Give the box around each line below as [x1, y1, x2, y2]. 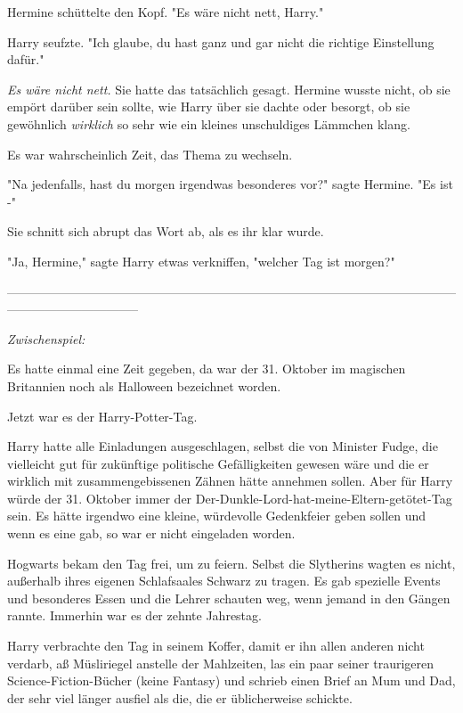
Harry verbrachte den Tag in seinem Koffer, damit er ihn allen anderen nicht [7, 636, 425, 655]
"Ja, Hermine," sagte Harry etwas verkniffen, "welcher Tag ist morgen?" [7, 251, 395, 270]
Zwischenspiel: [7, 329, 85, 348]
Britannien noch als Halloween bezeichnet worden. [7, 376, 281, 395]
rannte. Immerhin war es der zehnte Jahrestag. [7, 606, 262, 625]
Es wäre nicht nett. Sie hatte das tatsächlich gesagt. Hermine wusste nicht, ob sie [7, 79, 451, 98]
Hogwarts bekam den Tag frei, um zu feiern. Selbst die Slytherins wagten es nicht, [7, 553, 456, 572]
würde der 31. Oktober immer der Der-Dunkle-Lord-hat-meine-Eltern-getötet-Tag [7, 488, 452, 507]
